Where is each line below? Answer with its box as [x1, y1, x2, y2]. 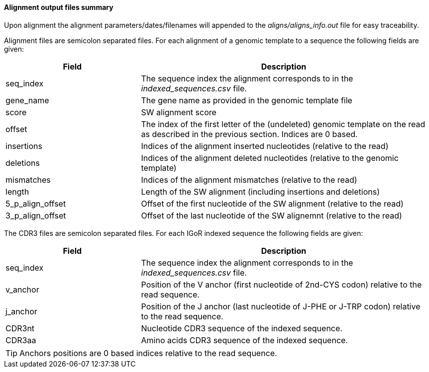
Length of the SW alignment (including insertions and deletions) [141, 186, 380, 197]
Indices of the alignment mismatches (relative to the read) [141, 174, 357, 185]
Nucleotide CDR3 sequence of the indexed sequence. [141, 323, 342, 333]
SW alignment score [141, 107, 216, 117]
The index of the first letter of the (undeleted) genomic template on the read [141, 119, 426, 129]
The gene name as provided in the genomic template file [141, 95, 352, 105]
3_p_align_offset [5, 210, 66, 221]
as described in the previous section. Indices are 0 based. [141, 129, 358, 139]
